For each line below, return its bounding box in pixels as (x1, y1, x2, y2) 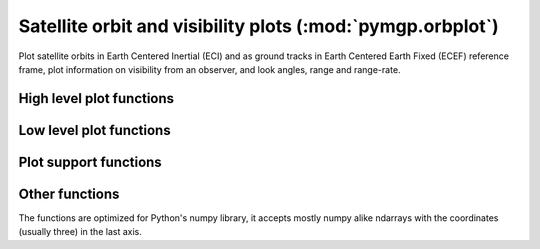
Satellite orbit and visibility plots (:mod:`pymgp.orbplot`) (18, 15, 499, 37)
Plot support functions (18, 153, 162, 170)
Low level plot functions (18, 121, 171, 139)
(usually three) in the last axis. (18, 226, 142, 238)
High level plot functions (18, 90, 175, 107)
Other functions (18, 185, 120, 202)
